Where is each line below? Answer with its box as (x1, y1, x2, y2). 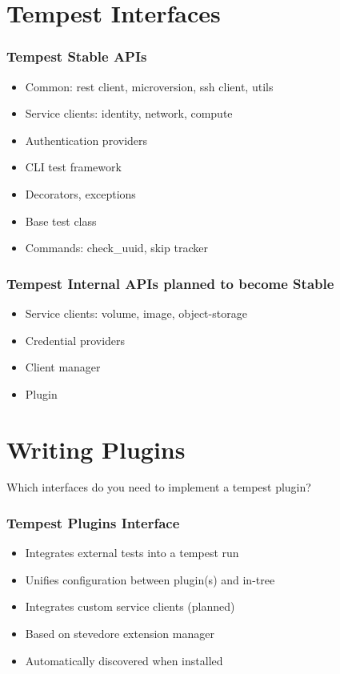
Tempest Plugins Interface (6, 512, 180, 532)
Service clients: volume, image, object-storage (25, 304, 247, 321)
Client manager (25, 359, 101, 375)
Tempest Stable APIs (6, 46, 147, 66)
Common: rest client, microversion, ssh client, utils (25, 78, 274, 94)
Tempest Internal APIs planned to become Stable (6, 273, 334, 293)
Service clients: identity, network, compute (25, 105, 233, 122)
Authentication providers (25, 131, 148, 148)
